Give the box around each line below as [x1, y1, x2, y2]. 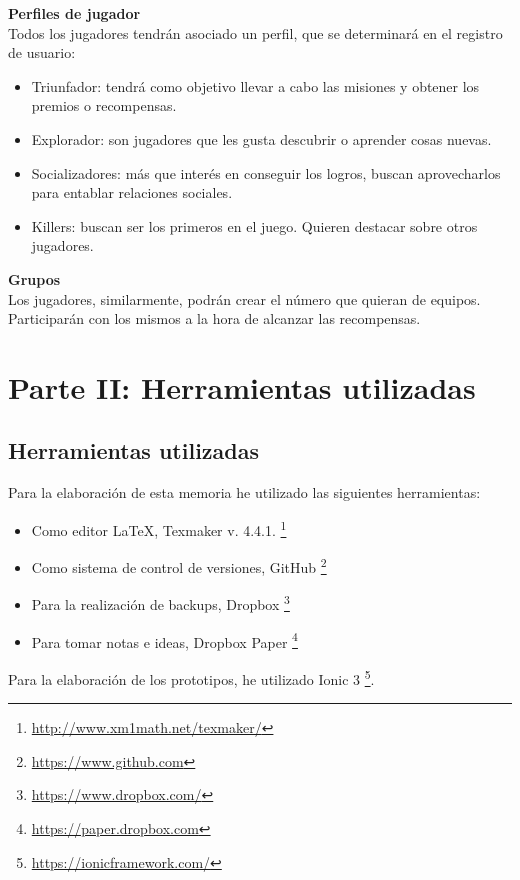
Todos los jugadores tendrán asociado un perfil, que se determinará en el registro [8, 22, 503, 43]
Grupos [8, 268, 61, 289]
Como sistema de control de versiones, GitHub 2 [31, 554, 327, 577]
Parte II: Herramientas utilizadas [8, 366, 476, 407]
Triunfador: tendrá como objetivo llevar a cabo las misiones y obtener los [31, 75, 480, 96]
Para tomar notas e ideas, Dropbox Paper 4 [31, 628, 298, 652]
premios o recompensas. [31, 95, 177, 116]
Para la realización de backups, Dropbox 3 [31, 591, 290, 615]
